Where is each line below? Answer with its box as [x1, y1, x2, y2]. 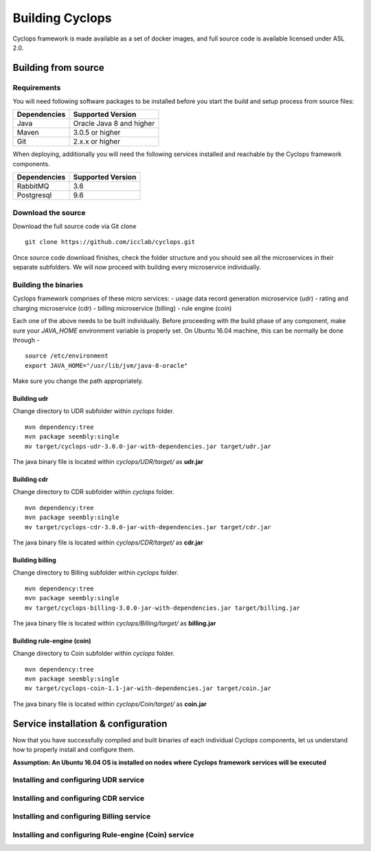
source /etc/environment [25, 352, 109, 360]
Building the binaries [12, 280, 84, 289]
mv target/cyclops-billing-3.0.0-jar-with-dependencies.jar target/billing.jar [25, 604, 300, 612]
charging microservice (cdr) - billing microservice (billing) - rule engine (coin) [12, 304, 232, 312]
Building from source [12, 62, 104, 74]
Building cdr [12, 475, 48, 484]
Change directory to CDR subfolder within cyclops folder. [12, 488, 175, 496]
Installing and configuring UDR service [12, 775, 144, 785]
